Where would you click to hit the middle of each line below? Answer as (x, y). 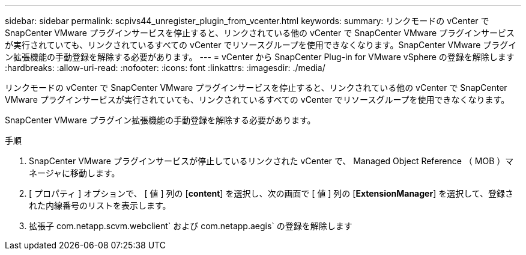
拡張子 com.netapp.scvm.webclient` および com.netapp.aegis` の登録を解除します (191, 226)
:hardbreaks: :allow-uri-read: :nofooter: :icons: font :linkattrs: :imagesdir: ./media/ (165, 68)
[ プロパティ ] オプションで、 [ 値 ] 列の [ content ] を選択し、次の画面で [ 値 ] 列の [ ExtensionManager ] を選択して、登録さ (271, 193)
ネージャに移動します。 (74, 173)
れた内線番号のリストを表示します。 (100, 205)
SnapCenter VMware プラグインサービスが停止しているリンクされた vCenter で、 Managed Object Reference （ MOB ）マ (271, 161)
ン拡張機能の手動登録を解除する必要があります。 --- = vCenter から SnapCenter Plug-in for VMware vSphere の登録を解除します (260, 57)
